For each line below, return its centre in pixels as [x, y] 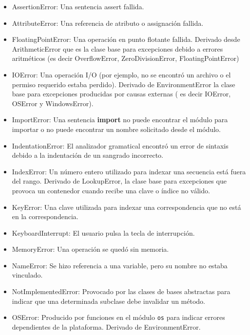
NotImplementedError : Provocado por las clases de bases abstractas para [121, 291]
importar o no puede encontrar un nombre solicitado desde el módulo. [116, 129]
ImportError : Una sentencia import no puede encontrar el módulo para [120, 120]
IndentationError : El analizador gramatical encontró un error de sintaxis [120, 145]
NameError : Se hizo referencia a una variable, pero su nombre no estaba [120, 265]
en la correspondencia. [45, 216]
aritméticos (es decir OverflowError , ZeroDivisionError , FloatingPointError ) [125, 58]
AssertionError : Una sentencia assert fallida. [78, 6]
